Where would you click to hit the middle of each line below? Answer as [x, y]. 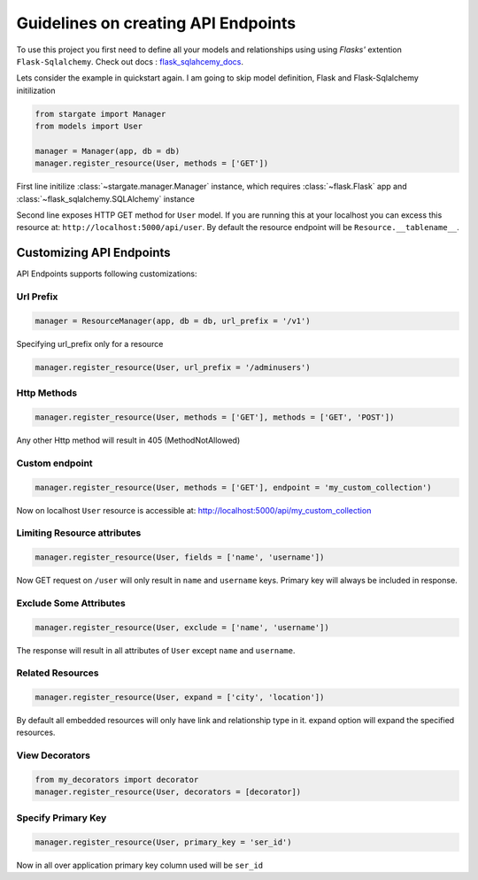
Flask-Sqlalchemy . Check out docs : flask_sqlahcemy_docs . [130, 61]
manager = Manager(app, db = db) [108, 151]
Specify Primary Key [62, 817]
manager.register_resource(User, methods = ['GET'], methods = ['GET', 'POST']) [215, 417]
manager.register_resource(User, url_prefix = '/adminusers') [173, 367]
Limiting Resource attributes [79, 533]
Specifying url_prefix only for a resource [90, 344]
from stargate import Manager [100, 114]
